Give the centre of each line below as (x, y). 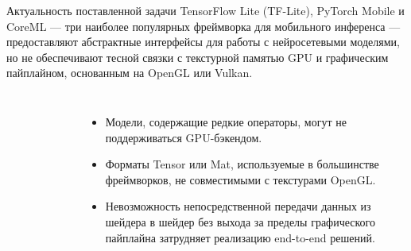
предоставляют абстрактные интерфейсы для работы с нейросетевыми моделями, (203, 42)
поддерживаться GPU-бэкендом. (184, 137)
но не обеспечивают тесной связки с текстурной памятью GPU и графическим (198, 57)
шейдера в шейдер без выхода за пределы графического (240, 221)
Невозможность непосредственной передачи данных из (238, 206)
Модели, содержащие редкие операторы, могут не (226, 121)
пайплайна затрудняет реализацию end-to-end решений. (240, 237)
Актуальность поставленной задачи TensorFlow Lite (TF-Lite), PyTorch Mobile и (205, 10)
